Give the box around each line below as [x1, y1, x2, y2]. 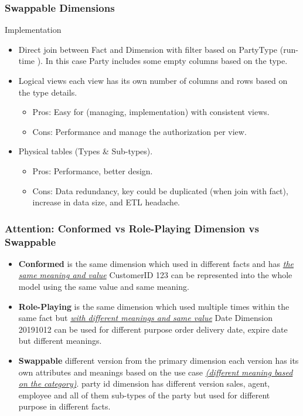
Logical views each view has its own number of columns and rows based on [18, 75, 288, 86]
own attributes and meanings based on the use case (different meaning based [18, 366, 293, 378]
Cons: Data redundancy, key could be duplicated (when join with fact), [32, 184, 288, 197]
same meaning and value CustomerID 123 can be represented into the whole [18, 269, 292, 281]
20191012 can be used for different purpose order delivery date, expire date [18, 323, 288, 335]
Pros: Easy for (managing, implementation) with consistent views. [32, 106, 270, 118]
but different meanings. [18, 334, 102, 347]
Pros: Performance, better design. [32, 164, 153, 177]
